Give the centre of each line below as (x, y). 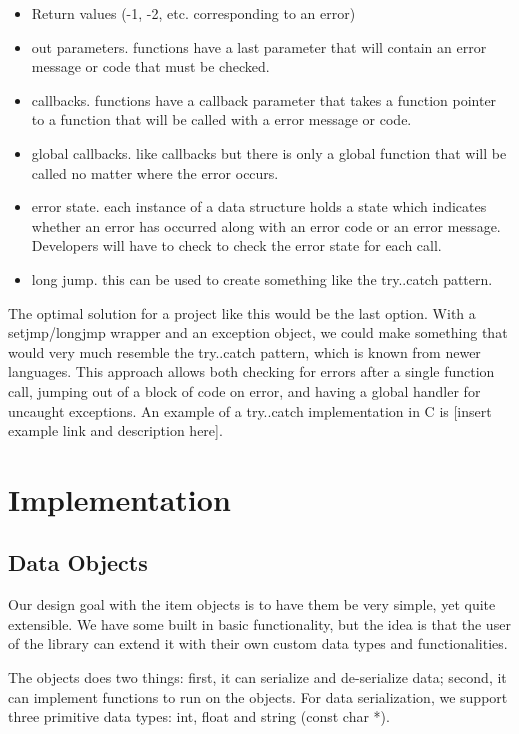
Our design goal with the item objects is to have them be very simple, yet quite (252, 604)
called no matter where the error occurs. (155, 172)
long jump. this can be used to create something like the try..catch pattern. (262, 278)
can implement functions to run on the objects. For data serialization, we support (258, 696)
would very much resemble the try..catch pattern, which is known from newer (244, 351)
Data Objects (78, 562)
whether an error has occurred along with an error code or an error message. (266, 225)
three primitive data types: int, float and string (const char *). (199, 716)
